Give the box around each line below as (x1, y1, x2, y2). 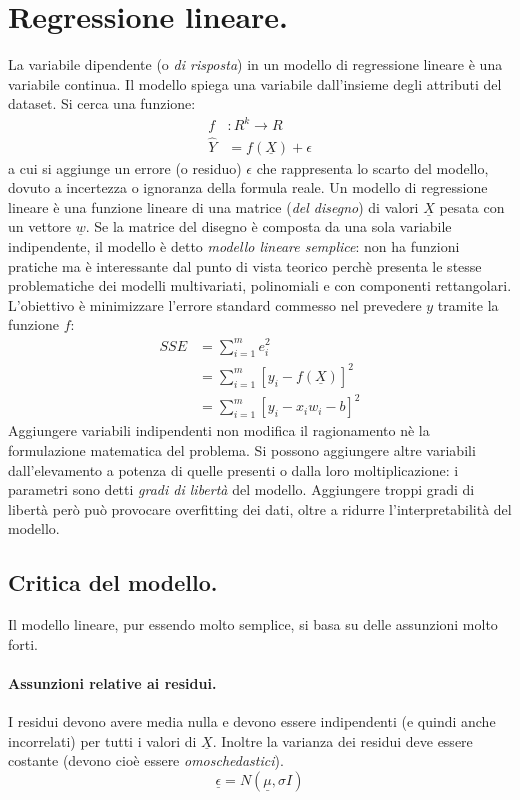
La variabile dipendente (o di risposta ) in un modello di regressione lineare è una (8, 54, 503, 75)
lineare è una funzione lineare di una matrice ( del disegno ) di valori (8, 196, 419, 217)
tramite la (437, 294, 499, 315)
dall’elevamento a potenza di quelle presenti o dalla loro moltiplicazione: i (8, 459, 459, 480)
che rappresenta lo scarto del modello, (256, 157, 489, 178)
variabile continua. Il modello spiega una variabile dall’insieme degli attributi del (8, 73, 502, 94)
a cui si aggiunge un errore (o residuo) (8, 157, 242, 178)
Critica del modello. (8, 567, 218, 598)
